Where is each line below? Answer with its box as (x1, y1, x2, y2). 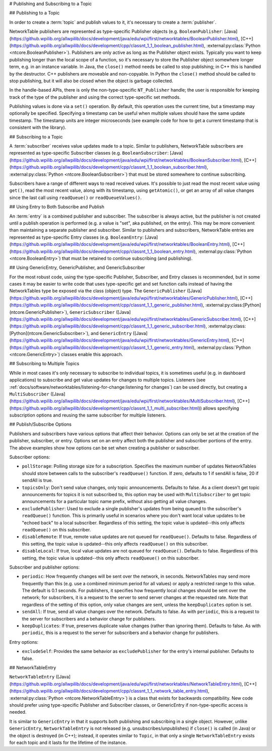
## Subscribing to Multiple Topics (9, 361, 80, 367)
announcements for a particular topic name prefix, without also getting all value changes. (22, 499, 207, 505)
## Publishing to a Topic (9, 10, 60, 16)
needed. (9, 709, 27, 715)
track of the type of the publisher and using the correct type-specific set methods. (9, 94, 181, 100)
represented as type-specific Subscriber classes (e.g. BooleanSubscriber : (9, 150, 169, 156)
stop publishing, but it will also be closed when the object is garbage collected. (9, 78, 173, 84)
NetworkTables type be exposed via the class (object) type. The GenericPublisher (9, 288, 186, 294)
